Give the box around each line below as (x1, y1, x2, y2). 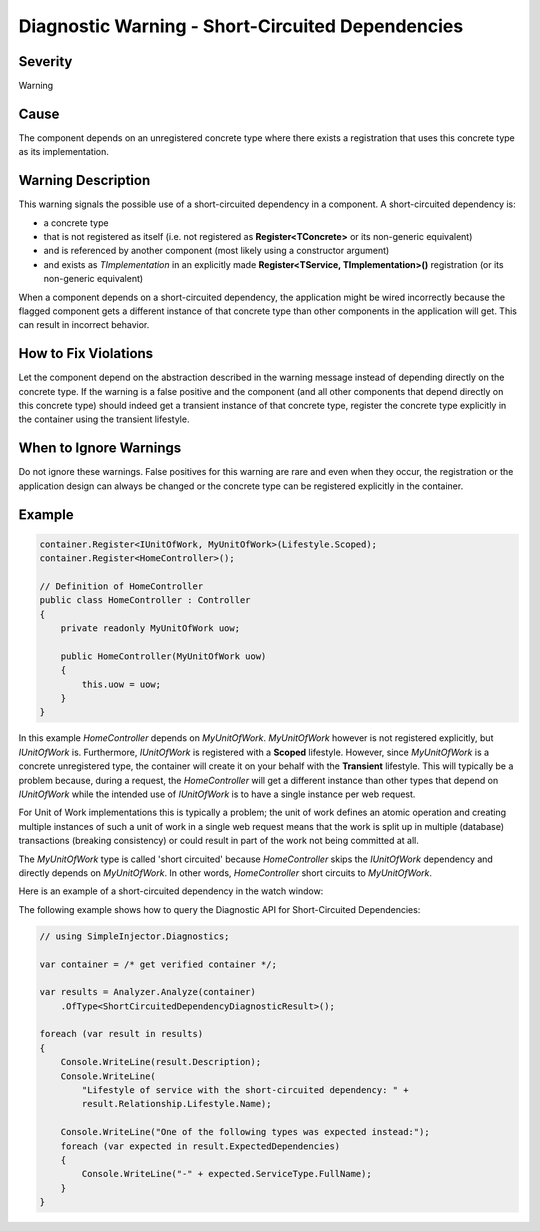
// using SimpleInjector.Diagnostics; (39, 930, 230, 942)
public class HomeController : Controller (39, 595, 251, 606)
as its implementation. (18, 146, 110, 158)
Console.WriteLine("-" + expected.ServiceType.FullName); (81, 1168, 372, 1180)
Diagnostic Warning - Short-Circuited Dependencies (18, 15, 464, 37)
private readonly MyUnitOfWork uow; (60, 623, 240, 634)
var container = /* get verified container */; (39, 958, 277, 970)
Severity (18, 53, 73, 70)
